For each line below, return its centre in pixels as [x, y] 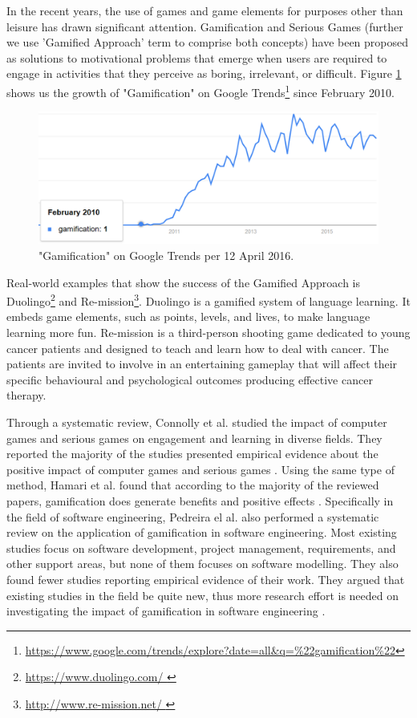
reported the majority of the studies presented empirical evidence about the [192, 454]
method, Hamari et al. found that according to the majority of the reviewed [193, 485]
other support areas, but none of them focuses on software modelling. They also [202, 564]
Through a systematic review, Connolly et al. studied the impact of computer [197, 422]
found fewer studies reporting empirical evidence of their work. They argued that [206, 579]
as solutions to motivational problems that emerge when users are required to [197, 57]
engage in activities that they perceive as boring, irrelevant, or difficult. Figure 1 [204, 73]
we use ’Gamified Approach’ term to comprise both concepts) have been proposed [208, 42]
